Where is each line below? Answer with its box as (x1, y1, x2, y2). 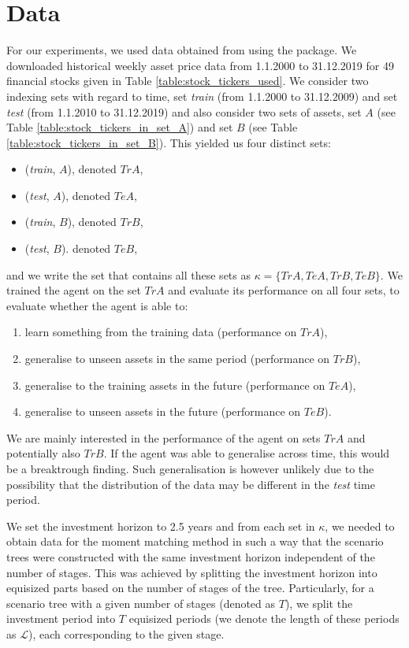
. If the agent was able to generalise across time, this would (103, 445, 390, 461)
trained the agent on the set (6, 282, 141, 298)
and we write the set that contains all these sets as (6, 266, 251, 283)
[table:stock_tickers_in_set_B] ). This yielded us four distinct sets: (6, 134, 331, 150)
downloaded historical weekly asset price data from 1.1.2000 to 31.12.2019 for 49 (6, 57, 394, 73)
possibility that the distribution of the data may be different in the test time (6, 476, 375, 492)
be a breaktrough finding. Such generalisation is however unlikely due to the (6, 461, 374, 476)
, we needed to (325, 517, 395, 534)
